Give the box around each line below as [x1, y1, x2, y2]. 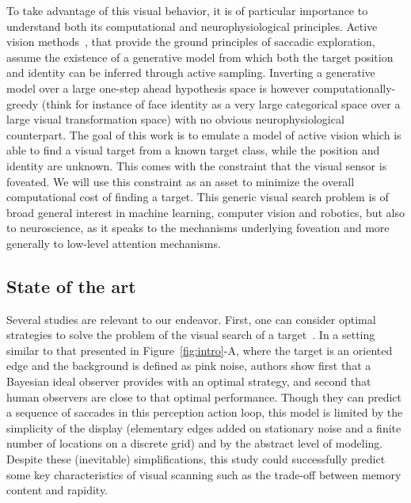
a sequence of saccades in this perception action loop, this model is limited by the [6, 404, 403, 421]
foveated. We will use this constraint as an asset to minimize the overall [6, 173, 355, 189]
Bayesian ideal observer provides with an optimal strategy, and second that [6, 373, 371, 390]
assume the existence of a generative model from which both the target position [6, 48, 394, 65]
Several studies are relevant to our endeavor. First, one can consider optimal [6, 311, 376, 327]
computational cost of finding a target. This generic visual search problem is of [6, 189, 389, 205]
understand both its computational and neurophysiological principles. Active [6, 17, 378, 34]
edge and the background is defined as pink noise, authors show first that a [6, 357, 371, 374]
